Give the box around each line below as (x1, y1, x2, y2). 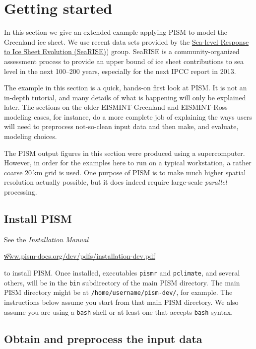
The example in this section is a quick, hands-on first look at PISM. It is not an (4, 82, 247, 93)
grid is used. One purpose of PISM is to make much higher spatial (45, 167, 246, 177)
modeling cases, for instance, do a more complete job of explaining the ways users (4, 111, 252, 122)
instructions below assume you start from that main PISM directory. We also (4, 296, 239, 307)
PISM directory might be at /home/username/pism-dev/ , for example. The (4, 287, 233, 297)
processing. (4, 187, 37, 197)
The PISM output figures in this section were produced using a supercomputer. (4, 147, 245, 158)
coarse (4, 167, 23, 177)
